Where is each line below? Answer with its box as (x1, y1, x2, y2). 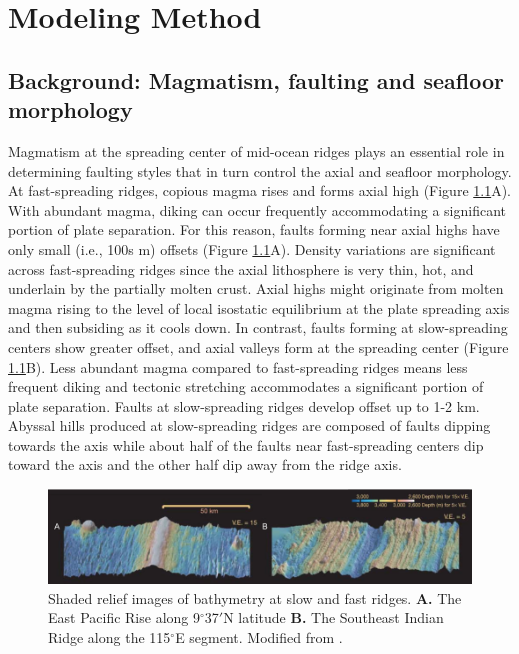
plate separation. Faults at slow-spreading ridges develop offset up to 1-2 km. (8, 395, 480, 416)
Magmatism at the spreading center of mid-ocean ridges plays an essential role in (8, 140, 505, 161)
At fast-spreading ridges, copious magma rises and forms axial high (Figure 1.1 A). (8, 180, 512, 201)
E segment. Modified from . (175, 626, 343, 647)
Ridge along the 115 (48, 626, 171, 647)
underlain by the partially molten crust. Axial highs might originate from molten (8, 278, 504, 299)
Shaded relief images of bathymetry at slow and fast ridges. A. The (48, 587, 462, 608)
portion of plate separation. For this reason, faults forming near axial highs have (8, 219, 500, 240)
